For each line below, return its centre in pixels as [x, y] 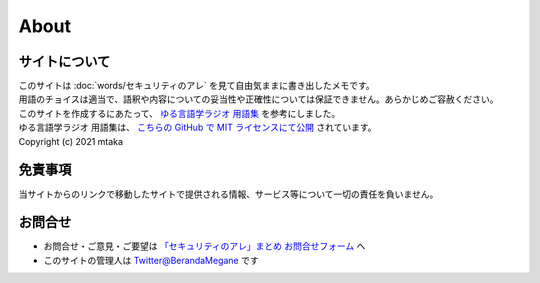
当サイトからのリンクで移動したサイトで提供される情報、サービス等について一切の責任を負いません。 [228, 194]
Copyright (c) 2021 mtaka [71, 141]
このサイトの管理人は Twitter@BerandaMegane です [151, 260]
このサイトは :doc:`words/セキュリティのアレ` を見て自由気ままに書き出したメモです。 [196, 86]
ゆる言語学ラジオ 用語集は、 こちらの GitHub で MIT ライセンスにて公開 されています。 [197, 127]
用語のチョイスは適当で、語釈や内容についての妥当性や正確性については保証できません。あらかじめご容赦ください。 [258, 99]
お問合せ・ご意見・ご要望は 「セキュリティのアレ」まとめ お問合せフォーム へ [204, 246]
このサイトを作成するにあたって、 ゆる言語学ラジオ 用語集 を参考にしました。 [179, 113]
